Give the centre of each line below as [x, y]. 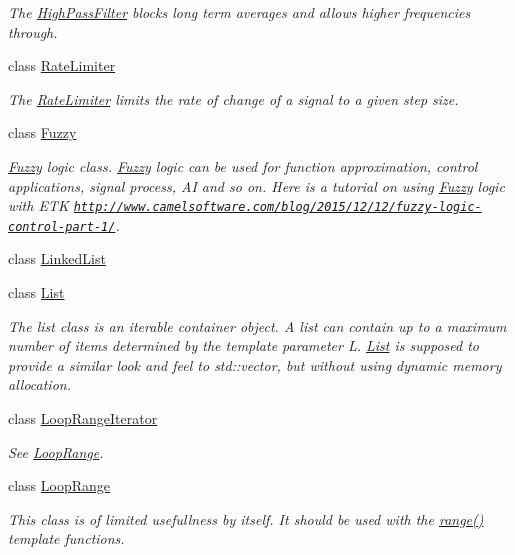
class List [36, 292]
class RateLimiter [62, 65]
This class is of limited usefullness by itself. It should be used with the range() [246, 518]
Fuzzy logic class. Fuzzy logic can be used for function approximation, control [243, 165]
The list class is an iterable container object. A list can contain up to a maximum [257, 325]
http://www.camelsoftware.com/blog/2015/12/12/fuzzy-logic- [277, 207]
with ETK [38, 205]
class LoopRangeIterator [83, 418]
